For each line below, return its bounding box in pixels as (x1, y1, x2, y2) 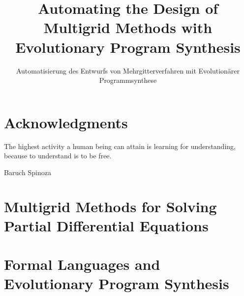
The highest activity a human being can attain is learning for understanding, (4, 141, 236, 151)
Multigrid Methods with (43, 17, 213, 37)
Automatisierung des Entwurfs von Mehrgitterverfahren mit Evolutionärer (16, 65, 240, 75)
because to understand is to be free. (4, 150, 112, 161)
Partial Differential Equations (4, 215, 209, 235)
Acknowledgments (4, 112, 128, 132)
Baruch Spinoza (4, 167, 51, 177)
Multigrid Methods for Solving (4, 196, 217, 216)
